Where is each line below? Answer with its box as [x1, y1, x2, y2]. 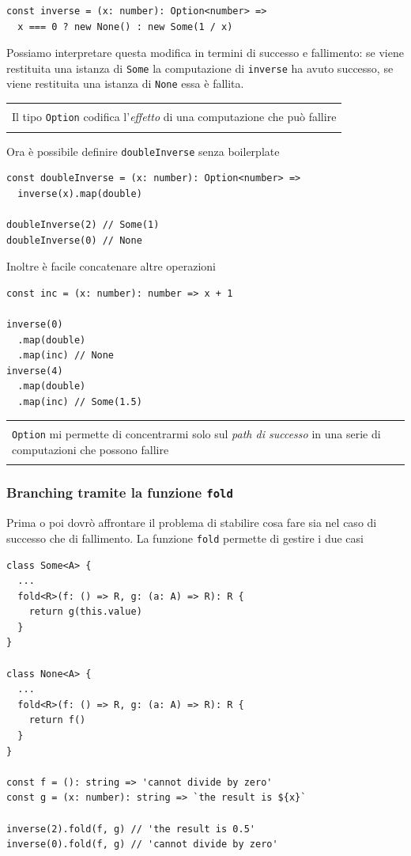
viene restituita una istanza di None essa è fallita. [6, 75, 244, 92]
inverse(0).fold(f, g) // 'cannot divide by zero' [6, 839, 278, 850]
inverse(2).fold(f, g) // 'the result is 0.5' [6, 823, 255, 835]
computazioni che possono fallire [12, 441, 169, 458]
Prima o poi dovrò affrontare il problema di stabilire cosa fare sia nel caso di [6, 514, 377, 531]
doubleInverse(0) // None [6, 234, 142, 246]
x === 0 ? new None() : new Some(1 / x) [17, 21, 233, 32]
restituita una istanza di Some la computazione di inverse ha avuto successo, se [6, 59, 394, 76]
